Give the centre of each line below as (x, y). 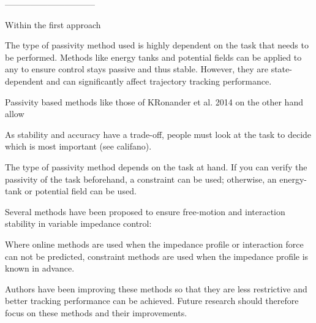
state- (281, 69)
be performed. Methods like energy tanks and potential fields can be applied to (153, 57)
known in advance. (40, 268)
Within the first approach (53, 24)
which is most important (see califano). (78, 146)
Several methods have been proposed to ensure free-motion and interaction (145, 211)
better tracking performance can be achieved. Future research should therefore (152, 301)
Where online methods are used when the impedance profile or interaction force (154, 244)
